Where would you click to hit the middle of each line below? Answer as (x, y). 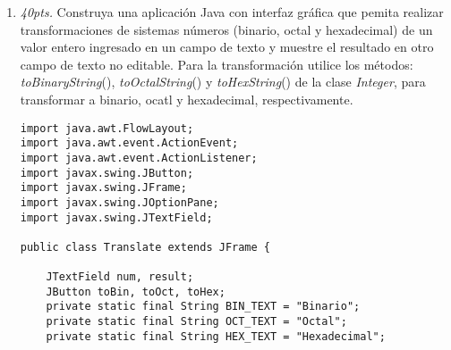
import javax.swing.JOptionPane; (119, 202)
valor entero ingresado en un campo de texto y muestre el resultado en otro (227, 47)
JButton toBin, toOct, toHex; (136, 292)
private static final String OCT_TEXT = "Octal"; (196, 322)
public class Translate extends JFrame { (145, 247)
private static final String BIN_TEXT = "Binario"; (203, 307)
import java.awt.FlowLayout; (107, 128)
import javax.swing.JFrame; (103, 188)
